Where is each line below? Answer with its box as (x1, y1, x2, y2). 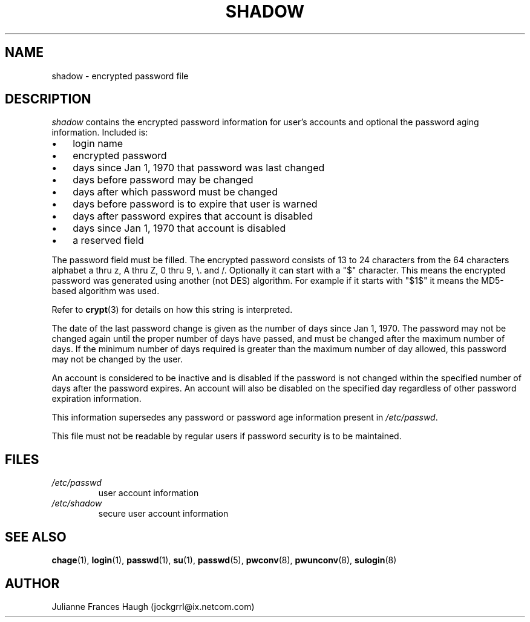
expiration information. (51, 393, 142, 404)
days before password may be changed (73, 174, 254, 186)
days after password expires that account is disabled (73, 210, 313, 223)
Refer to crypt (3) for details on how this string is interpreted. (51, 304, 293, 315)
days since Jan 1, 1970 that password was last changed (73, 162, 325, 174)
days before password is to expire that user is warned (73, 198, 318, 211)
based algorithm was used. (51, 286, 160, 296)
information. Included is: (51, 127, 148, 138)
